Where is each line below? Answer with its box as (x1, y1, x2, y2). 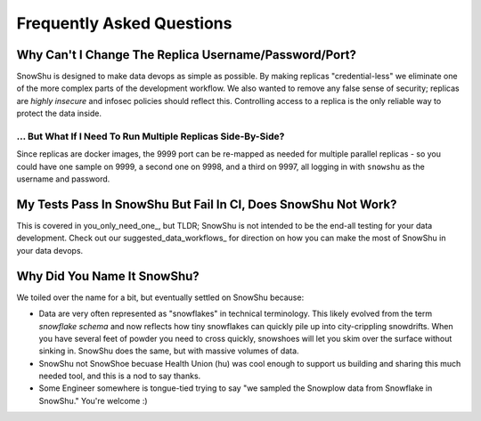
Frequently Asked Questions (16, 13, 232, 33)
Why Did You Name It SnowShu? (16, 268, 200, 284)
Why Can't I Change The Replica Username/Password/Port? (16, 47, 356, 62)
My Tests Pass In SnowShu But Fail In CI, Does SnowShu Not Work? (16, 197, 397, 212)
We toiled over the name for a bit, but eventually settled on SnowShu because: (16, 292, 305, 303)
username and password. (16, 174, 110, 184)
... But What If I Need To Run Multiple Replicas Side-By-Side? (16, 130, 285, 142)
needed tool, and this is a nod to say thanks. (38, 370, 201, 382)
